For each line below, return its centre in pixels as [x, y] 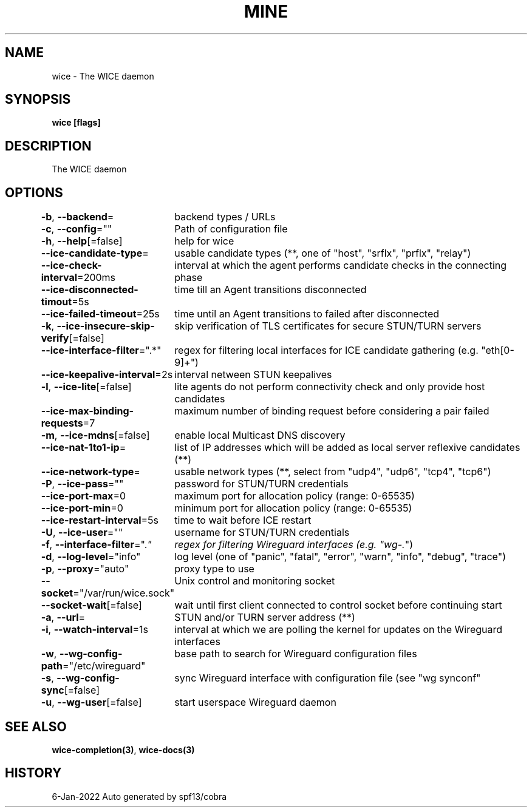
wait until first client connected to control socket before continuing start [338, 605]
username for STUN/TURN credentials [262, 533]
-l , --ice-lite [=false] [86, 387]
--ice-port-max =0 [84, 496]
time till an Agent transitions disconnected [271, 290]
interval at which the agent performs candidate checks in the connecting [341, 266]
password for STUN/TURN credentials [261, 484]
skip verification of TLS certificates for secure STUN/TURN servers [328, 326]
